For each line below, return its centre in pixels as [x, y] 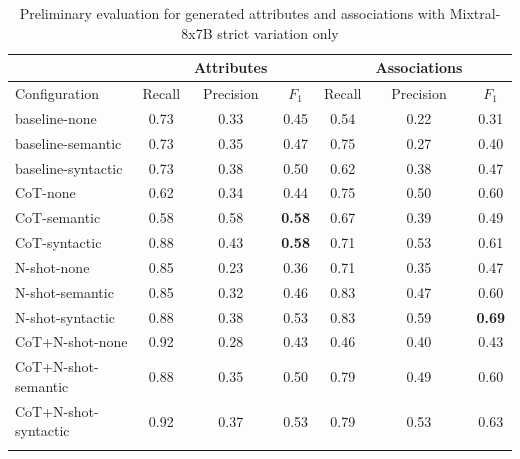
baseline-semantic [68, 142]
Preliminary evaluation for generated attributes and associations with [232, 13]
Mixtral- [475, 13]
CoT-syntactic [58, 242]
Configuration [57, 93]
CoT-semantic [58, 217]
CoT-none [45, 192]
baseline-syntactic [69, 167]
